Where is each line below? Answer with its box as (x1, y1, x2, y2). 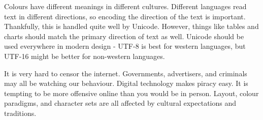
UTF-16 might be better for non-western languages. (4, 50, 165, 61)
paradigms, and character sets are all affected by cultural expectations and (4, 98, 237, 108)
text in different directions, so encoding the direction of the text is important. (4, 11, 246, 21)
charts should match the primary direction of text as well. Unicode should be (4, 31, 244, 41)
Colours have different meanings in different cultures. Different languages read (4, 1, 247, 11)
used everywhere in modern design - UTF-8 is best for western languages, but (4, 41, 246, 51)
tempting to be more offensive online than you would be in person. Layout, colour (4, 87, 259, 98)
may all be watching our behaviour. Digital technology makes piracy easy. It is (4, 78, 248, 88)
